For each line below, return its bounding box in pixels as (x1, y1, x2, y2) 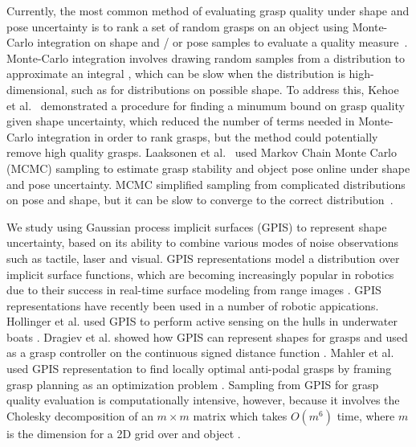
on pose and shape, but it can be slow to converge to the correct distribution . (6, 191, 394, 208)
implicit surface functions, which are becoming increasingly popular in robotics (6, 265, 394, 282)
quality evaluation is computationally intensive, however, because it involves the (6, 392, 400, 408)
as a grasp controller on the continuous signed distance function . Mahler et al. (6, 344, 394, 361)
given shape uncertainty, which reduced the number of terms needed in (6, 113, 355, 129)
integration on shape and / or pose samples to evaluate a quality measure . (37, 34, 408, 51)
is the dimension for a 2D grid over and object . (6, 424, 241, 441)
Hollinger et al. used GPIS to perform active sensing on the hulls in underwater (6, 313, 398, 330)
